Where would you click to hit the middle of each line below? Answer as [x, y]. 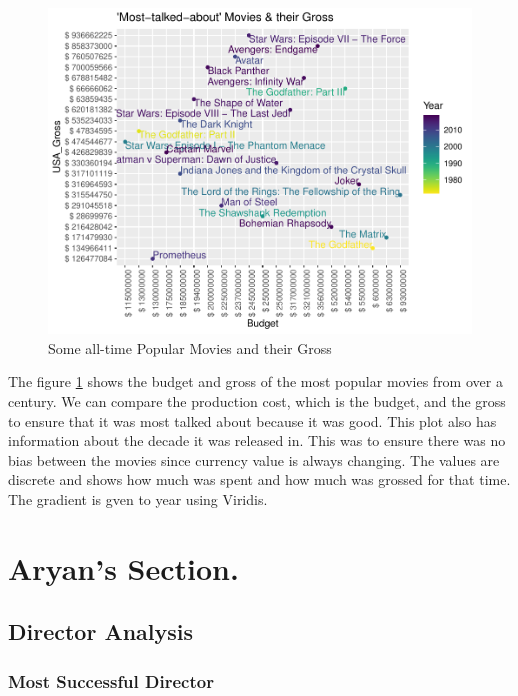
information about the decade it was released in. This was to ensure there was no [257, 440]
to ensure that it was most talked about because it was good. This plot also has [252, 420]
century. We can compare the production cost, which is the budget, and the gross [257, 400]
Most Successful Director [111, 680]
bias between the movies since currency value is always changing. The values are [254, 459]
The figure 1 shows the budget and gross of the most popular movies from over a [255, 381]
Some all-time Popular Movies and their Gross [190, 347]
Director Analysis [101, 631]
